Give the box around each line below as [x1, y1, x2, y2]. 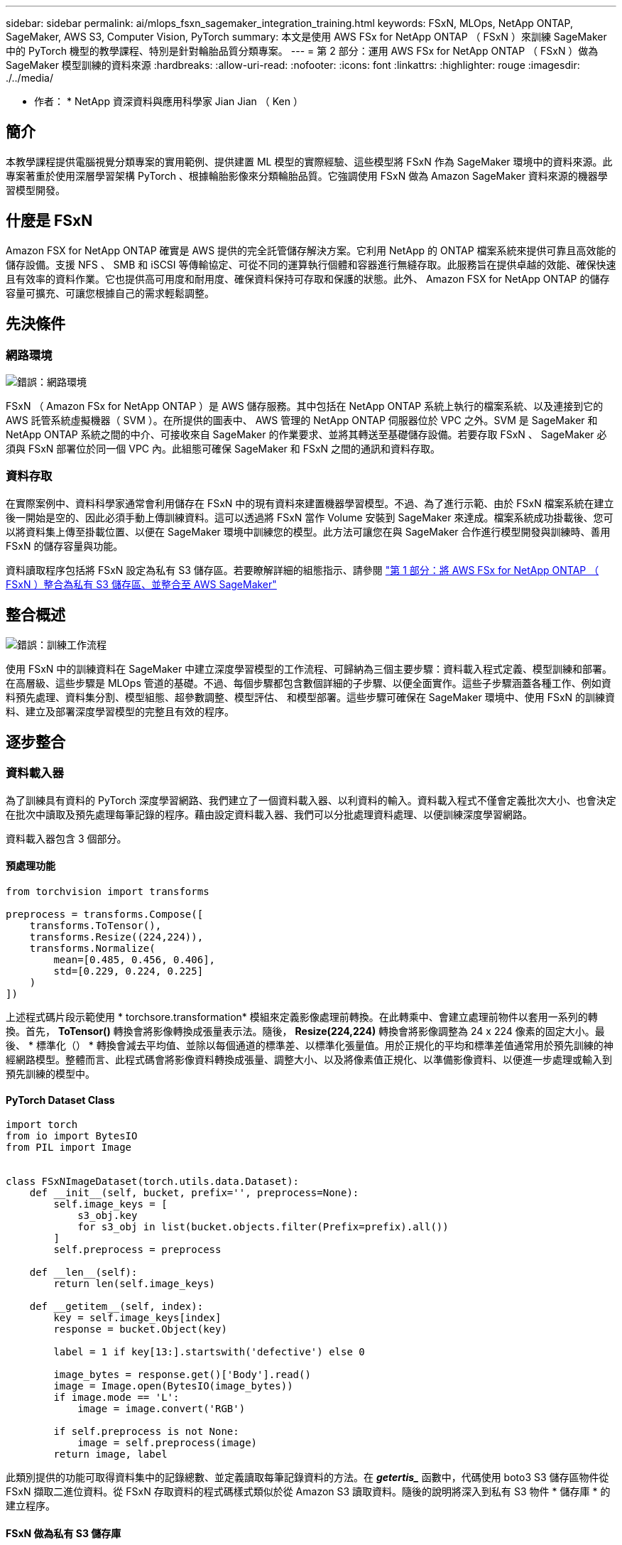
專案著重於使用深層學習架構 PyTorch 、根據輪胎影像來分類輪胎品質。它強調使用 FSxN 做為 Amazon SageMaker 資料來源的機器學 [6, 169, 608, 182]
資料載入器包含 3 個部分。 [6, 832, 127, 845]
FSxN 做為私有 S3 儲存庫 [6, 1527, 121, 1539]
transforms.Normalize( [29, 942, 155, 954]
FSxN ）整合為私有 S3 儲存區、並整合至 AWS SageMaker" [6, 578, 277, 590]
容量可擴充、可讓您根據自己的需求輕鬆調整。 [6, 286, 214, 299]
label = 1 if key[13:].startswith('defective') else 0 [53, 1346, 365, 1358]
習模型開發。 [6, 183, 65, 196]
